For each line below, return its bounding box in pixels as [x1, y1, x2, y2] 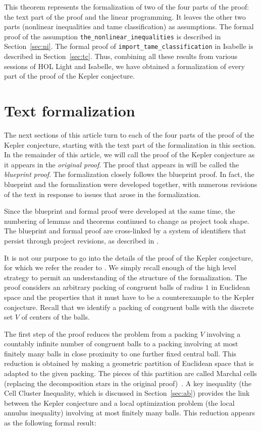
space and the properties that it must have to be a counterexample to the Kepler [4, 291, 254, 302]
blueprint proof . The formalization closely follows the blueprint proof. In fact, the [4, 169, 254, 179]
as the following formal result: [4, 417, 96, 428]
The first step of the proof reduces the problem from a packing [4, 328, 198, 339]
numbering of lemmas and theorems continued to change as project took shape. [4, 215, 249, 226]
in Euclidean [211, 282, 250, 292]
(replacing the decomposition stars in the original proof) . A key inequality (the [4, 378, 252, 388]
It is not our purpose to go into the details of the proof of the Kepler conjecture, [4, 252, 253, 263]
